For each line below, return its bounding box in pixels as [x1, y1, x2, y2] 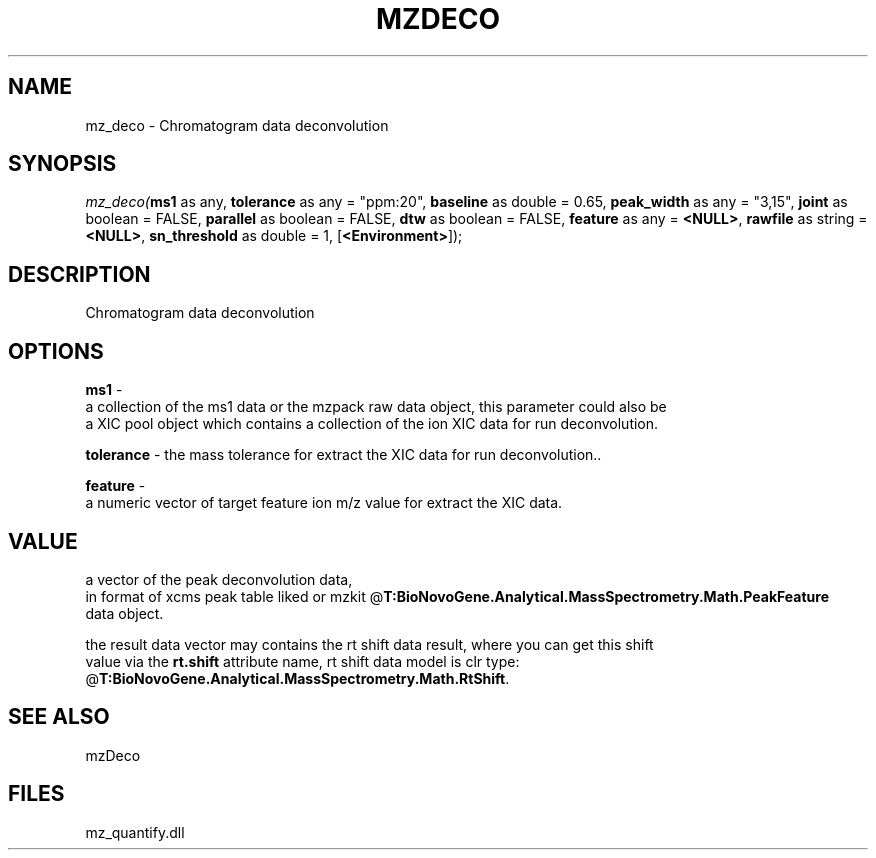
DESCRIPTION [8, 261, 151, 287]
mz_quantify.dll [85, 823, 185, 841]
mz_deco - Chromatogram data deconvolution [85, 116, 389, 134]
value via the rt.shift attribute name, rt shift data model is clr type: [85, 652, 520, 670]
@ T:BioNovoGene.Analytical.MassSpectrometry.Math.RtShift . [85, 669, 510, 687]
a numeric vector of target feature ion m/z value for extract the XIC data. [85, 494, 563, 512]
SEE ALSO [8, 704, 110, 730]
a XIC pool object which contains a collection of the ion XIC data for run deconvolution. [85, 415, 659, 433]
